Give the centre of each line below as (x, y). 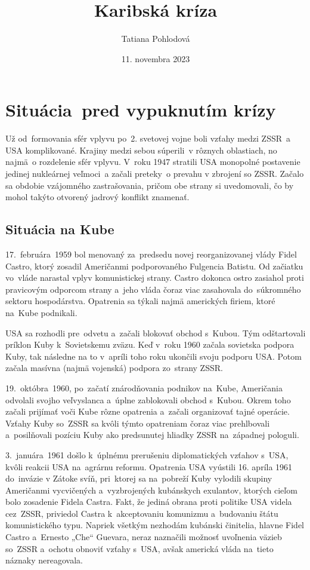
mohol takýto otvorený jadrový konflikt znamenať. (97, 197)
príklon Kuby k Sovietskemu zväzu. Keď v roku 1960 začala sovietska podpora (150, 344)
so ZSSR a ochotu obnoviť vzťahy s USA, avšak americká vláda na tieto (139, 548)
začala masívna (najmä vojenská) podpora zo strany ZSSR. (114, 368)
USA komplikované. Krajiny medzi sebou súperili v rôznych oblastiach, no (141, 150)
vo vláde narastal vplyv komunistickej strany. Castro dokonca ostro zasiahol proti (155, 278)
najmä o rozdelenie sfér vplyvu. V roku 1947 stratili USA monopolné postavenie (153, 162)
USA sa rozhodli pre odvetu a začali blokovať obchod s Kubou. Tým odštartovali (156, 332)
